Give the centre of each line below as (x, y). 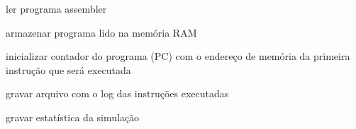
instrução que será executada (68, 69)
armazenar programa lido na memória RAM (101, 32)
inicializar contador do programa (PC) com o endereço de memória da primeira (178, 56)
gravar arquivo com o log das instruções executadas (117, 93)
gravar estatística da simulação (73, 117)
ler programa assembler (56, 8)
